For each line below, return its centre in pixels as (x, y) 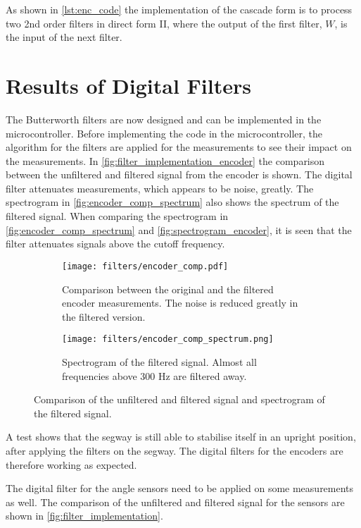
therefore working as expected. (71, 464)
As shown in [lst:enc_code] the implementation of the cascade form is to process (179, 9)
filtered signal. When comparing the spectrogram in (117, 216)
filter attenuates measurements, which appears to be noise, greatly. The (160, 188)
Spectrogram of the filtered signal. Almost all (159, 361)
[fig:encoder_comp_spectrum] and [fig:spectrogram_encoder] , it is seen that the (179, 229)
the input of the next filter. (64, 37)
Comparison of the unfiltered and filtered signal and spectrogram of (179, 399)
